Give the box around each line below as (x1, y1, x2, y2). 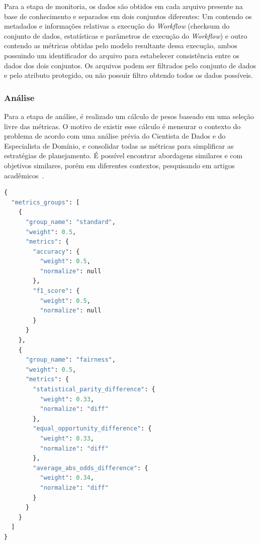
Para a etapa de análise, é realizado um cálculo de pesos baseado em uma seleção (4, 111, 254, 121)
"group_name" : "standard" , (25, 218, 116, 226)
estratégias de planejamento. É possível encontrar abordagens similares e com (4, 150, 243, 161)
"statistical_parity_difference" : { (33, 386, 155, 393)
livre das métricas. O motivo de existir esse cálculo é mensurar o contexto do (4, 121, 241, 131)
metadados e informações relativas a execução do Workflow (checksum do (4, 21, 230, 31)
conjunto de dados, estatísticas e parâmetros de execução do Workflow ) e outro (4, 30, 247, 41)
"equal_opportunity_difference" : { (33, 425, 152, 432)
